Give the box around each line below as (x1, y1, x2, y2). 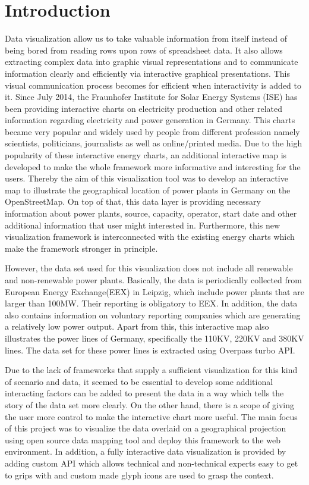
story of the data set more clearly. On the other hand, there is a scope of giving (5, 398, 294, 411)
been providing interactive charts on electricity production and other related (5, 102, 283, 114)
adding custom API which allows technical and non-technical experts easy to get (5, 456, 298, 469)
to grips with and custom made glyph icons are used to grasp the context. (5, 468, 274, 481)
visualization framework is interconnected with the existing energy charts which (5, 230, 295, 243)
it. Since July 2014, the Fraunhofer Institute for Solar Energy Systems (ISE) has (5, 90, 298, 103)
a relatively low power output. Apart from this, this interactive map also (5, 320, 269, 333)
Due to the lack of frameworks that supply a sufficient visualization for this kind (5, 364, 298, 376)
